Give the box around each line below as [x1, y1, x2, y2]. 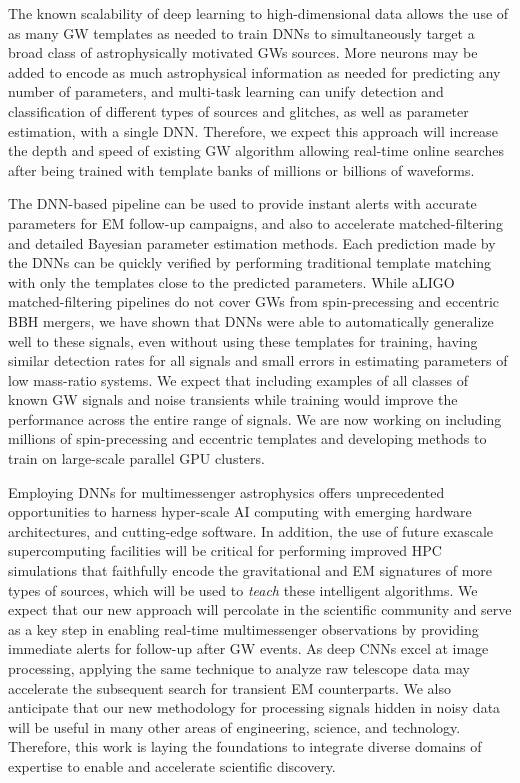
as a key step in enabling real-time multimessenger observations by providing [8, 618, 479, 639]
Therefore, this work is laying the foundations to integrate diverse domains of [8, 736, 482, 757]
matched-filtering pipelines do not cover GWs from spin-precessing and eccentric [8, 291, 500, 312]
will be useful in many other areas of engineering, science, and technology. [8, 716, 461, 737]
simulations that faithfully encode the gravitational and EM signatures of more [8, 560, 493, 581]
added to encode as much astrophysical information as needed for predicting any [8, 61, 501, 82]
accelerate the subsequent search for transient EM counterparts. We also [8, 677, 452, 698]
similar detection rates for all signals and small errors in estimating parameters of [8, 350, 508, 371]
